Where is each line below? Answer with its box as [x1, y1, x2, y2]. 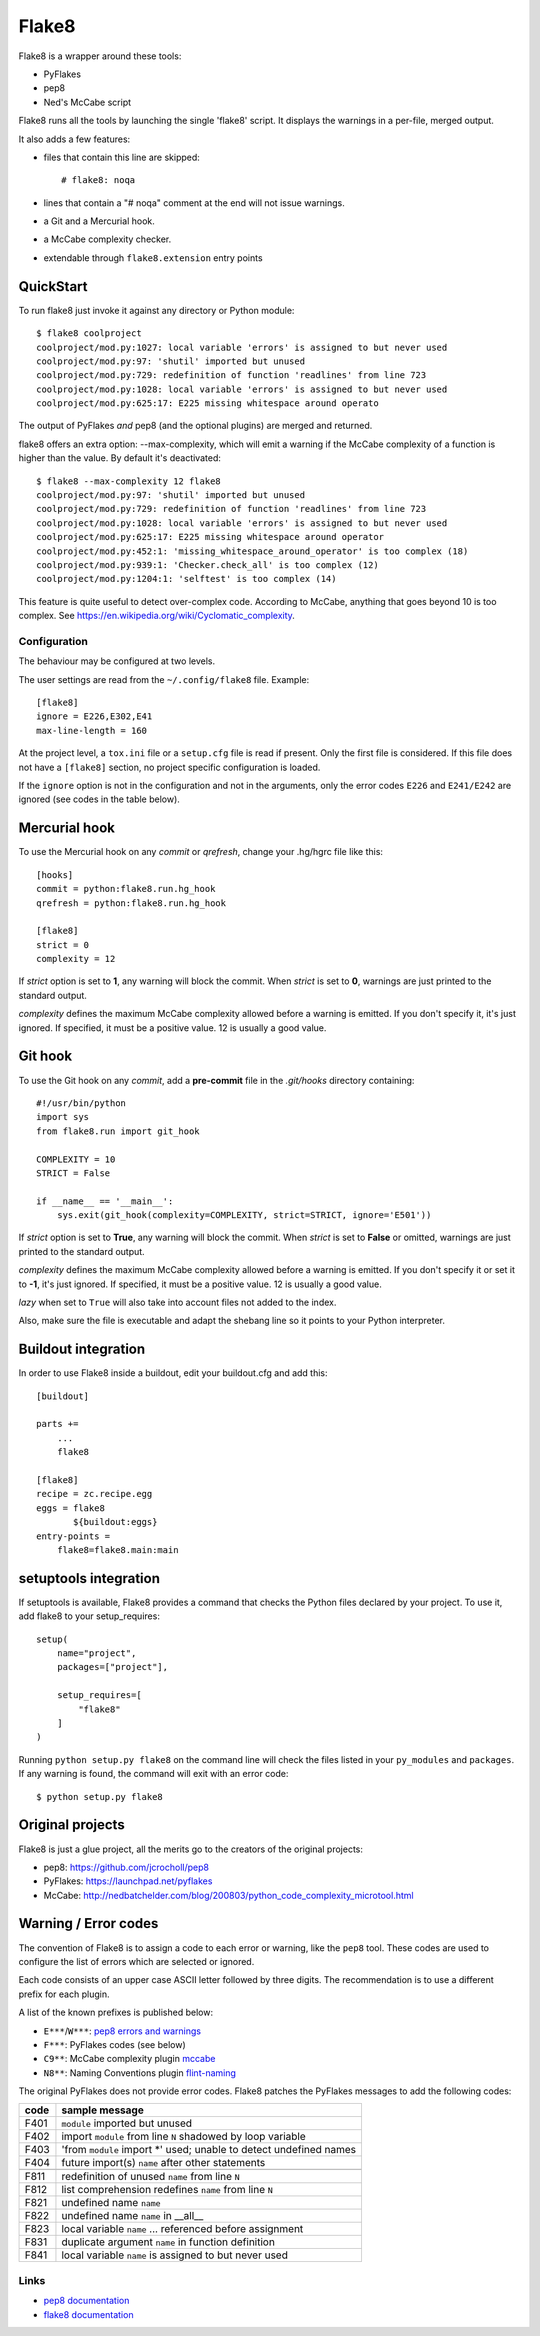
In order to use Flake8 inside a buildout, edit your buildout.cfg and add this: [18, 1367, 329, 1379]
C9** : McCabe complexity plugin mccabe [43, 2053, 216, 2065]
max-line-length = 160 [36, 725, 148, 736]
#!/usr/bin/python [36, 1097, 127, 1109]
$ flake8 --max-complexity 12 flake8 [36, 475, 222, 487]
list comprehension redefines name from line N [61, 2183, 274, 2197]
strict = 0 [36, 939, 90, 950]
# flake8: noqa [61, 175, 136, 186]
